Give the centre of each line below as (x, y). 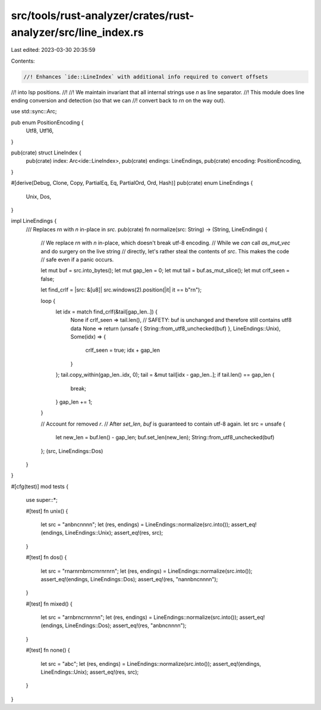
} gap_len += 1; (74, 402)
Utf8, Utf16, (40, 131)
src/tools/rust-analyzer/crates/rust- (103, 15)
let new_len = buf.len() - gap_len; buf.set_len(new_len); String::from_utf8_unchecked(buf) (165, 438)
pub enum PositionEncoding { (47, 122)
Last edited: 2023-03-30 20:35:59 (53, 50)
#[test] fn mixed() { (49, 604)
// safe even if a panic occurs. (77, 259)
